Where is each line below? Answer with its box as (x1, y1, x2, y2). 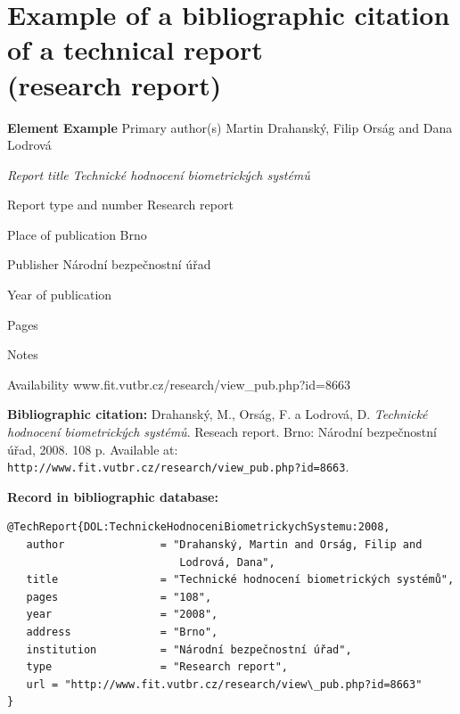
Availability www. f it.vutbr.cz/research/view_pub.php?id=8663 (7, 374, 350, 393)
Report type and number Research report (7, 195, 234, 214)
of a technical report (7, 31, 263, 68)
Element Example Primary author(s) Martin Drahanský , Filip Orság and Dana (7, 118, 453, 136)
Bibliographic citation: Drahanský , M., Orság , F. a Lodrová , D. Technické (7, 405, 428, 423)
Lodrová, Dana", (179, 555, 275, 569)
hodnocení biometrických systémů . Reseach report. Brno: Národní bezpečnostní (7, 423, 437, 441)
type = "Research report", (26, 661, 288, 674)
